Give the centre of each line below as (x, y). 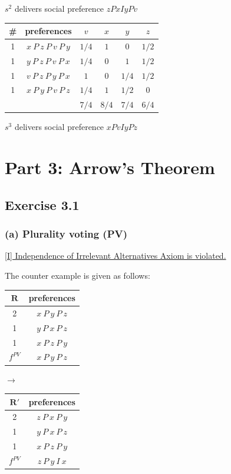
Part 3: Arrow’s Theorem (110, 167)
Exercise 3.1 (42, 204)
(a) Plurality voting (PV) (66, 234)
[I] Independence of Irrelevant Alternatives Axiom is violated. (115, 256)
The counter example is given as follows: (77, 275)
